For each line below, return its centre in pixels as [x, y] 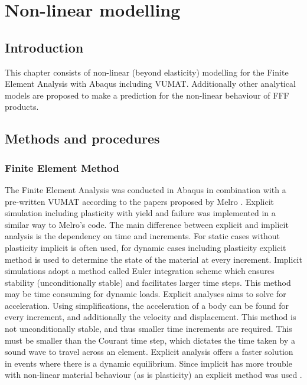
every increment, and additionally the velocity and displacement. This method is [151, 317]
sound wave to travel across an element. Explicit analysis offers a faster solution [149, 352]
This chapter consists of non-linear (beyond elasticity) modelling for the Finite [147, 72]
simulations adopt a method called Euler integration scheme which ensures [140, 271]
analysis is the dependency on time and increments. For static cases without [142, 236]
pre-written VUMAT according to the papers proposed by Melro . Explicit [140, 201]
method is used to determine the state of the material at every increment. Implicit [153, 259]
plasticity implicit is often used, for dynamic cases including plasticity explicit [146, 247]
